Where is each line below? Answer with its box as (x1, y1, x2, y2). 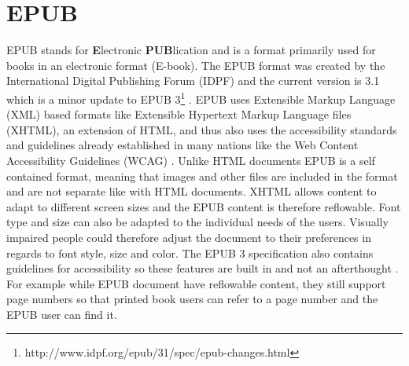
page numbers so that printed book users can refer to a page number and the (6, 291, 378, 307)
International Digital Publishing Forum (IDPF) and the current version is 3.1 (6, 72, 380, 89)
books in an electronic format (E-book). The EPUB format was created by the (6, 57, 385, 73)
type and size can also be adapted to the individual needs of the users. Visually (6, 214, 389, 230)
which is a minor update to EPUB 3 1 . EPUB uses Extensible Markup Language (6, 88, 396, 107)
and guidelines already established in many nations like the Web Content (6, 137, 359, 153)
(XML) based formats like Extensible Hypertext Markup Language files (6, 106, 352, 123)
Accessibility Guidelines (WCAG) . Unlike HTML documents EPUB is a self (6, 152, 375, 168)
